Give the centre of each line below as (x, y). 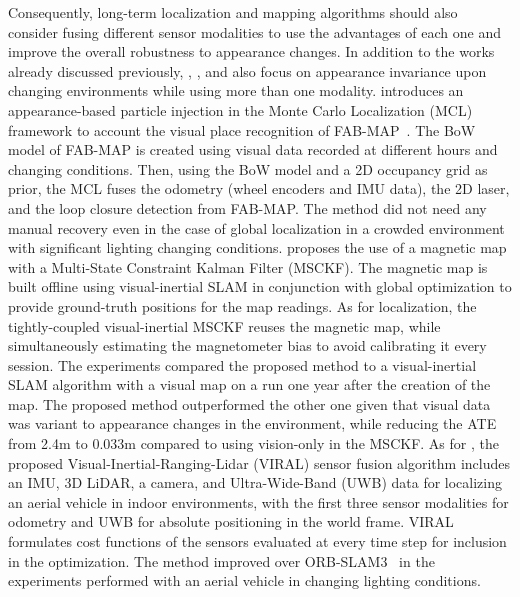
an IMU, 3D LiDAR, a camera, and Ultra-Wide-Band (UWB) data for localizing (255, 482)
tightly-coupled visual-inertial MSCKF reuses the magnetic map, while (224, 325)
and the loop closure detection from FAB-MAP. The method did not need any (247, 207)
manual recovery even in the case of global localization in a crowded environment (256, 227)
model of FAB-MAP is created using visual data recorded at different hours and (253, 149)
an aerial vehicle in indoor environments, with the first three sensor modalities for (258, 501)
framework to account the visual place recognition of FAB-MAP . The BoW (242, 129)
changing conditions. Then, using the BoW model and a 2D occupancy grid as (248, 168)
